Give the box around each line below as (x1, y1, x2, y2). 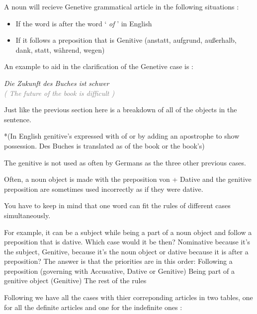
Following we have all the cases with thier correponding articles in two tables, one (4, 292, 253, 303)
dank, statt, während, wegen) (15, 44, 105, 55)
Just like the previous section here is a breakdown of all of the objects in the (4, 104, 237, 115)
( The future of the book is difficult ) (4, 87, 115, 98)
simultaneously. (4, 210, 51, 220)
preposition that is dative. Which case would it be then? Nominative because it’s (4, 236, 251, 247)
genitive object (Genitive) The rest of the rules (4, 275, 147, 286)
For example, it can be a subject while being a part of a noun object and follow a (4, 227, 252, 237)
